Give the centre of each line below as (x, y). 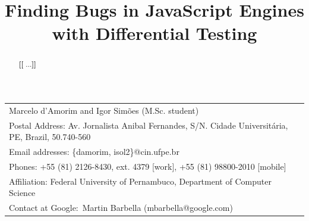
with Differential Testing (154, 33)
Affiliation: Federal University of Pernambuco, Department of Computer (140, 181)
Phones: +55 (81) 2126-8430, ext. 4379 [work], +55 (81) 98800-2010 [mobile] (148, 166)
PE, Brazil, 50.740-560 (50, 137)
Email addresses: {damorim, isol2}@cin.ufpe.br (94, 152)
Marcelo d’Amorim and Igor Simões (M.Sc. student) (104, 110)
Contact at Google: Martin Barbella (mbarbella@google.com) (121, 208)
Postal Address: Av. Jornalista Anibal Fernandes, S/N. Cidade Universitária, (149, 125)
